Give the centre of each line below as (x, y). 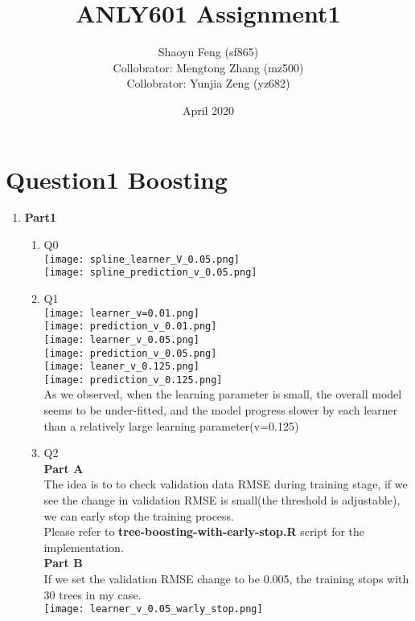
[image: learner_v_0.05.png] (121, 339)
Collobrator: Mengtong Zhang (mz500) (208, 67)
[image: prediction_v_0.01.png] (130, 327)
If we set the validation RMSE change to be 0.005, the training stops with (226, 578)
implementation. (84, 547)
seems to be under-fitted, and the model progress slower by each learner (221, 410)
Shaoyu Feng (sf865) (208, 52)
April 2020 (208, 110)
